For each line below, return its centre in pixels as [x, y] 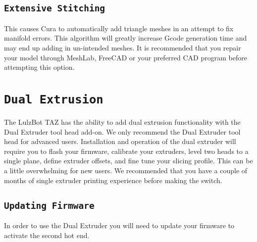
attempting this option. [39, 67]
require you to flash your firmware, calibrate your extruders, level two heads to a [126, 151]
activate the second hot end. [47, 235]
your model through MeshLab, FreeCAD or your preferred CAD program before [126, 57]
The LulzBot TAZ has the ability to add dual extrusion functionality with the [122, 122]
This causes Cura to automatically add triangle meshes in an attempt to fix [119, 28]
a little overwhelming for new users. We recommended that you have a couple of [126, 170]
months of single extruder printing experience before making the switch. [113, 180]
